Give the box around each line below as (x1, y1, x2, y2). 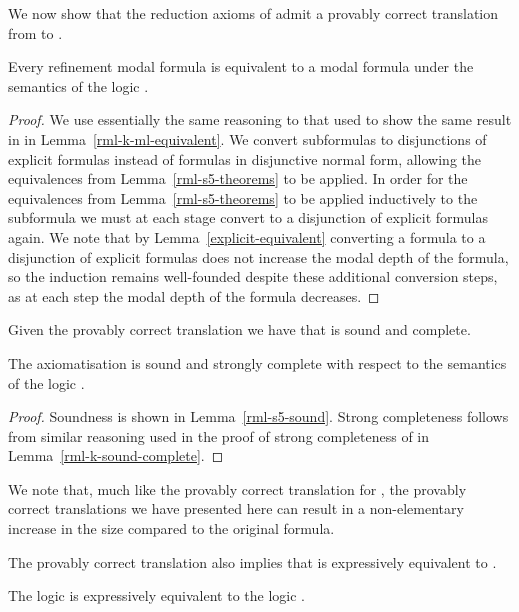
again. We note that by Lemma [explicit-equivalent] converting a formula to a (8, 226, 486, 247)
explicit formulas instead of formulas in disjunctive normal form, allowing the (8, 148, 482, 169)
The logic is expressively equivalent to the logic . (8, 585, 305, 606)
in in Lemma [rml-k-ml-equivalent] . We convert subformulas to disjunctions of (8, 128, 487, 149)
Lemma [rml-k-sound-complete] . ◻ (8, 445, 224, 466)
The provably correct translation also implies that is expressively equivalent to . (8, 551, 497, 572)
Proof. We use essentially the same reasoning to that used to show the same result (8, 109, 512, 130)
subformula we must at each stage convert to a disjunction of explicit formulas (8, 207, 488, 228)
